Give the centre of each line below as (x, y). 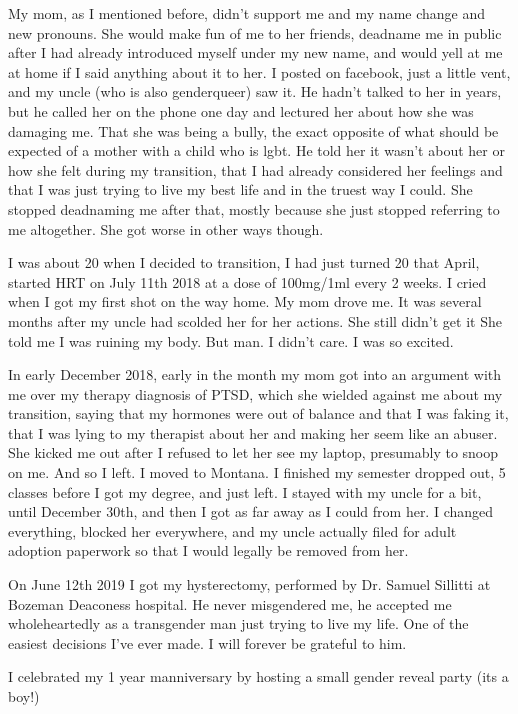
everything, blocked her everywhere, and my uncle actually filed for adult (232, 530)
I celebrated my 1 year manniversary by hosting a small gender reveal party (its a (258, 676)
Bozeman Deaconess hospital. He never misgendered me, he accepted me (230, 603)
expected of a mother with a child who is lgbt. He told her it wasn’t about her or (256, 150)
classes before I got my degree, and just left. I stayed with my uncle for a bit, (245, 491)
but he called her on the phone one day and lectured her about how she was (241, 110)
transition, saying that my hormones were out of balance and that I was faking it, (258, 413)
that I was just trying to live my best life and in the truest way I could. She (240, 189)
